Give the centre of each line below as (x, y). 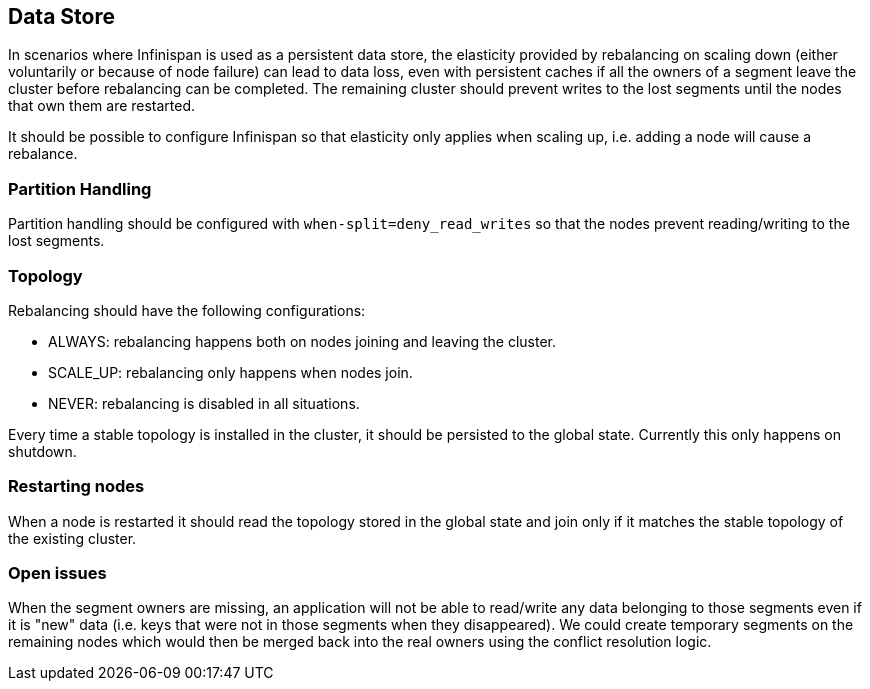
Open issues (57, 573)
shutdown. (42, 451)
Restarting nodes (76, 486)
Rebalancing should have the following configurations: (187, 310)
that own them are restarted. (102, 106)
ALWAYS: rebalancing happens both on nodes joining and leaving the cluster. (302, 341)
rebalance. (43, 154)
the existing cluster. (72, 538)
